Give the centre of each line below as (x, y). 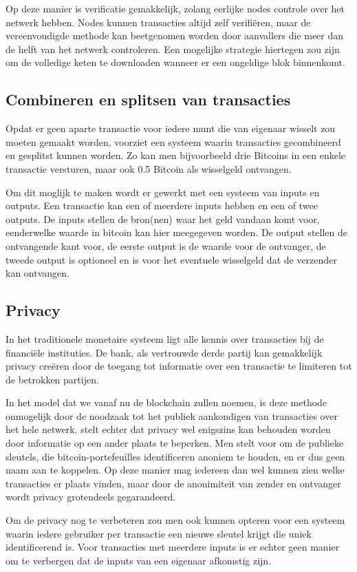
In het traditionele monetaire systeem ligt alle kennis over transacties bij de (165, 338)
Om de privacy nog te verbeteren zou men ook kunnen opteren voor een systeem (175, 520)
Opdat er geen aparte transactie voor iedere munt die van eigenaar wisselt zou (171, 128)
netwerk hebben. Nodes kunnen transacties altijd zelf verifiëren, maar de (158, 22)
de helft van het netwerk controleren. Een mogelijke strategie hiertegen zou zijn (173, 49)
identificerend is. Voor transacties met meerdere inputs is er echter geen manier (173, 547)
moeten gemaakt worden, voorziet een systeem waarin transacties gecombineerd (173, 141)
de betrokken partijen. (52, 379)
